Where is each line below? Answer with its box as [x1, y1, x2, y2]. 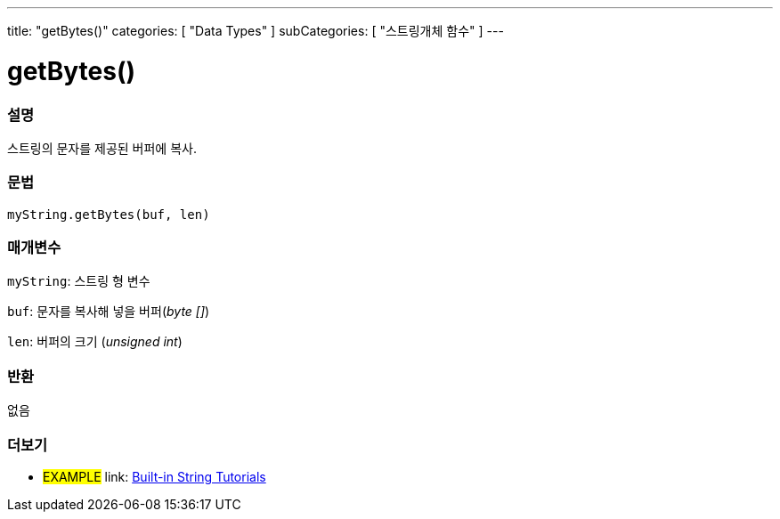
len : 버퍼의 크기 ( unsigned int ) [7, 334, 183, 350]
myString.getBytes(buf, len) [7, 207, 210, 222]
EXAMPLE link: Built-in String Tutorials [43, 468, 266, 484]
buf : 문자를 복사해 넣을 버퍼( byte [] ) [7, 304, 210, 320]
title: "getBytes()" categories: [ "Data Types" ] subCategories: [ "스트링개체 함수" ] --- [7, 23, 504, 38]
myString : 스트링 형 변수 [7, 273, 150, 289]
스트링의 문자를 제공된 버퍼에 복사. [7, 140, 197, 156]
